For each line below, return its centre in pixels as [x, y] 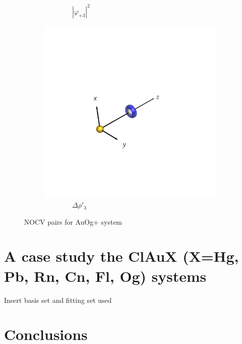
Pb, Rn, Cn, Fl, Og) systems [105, 276]
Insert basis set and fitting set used [58, 300]
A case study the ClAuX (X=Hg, [122, 256]
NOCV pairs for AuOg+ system [73, 221]
